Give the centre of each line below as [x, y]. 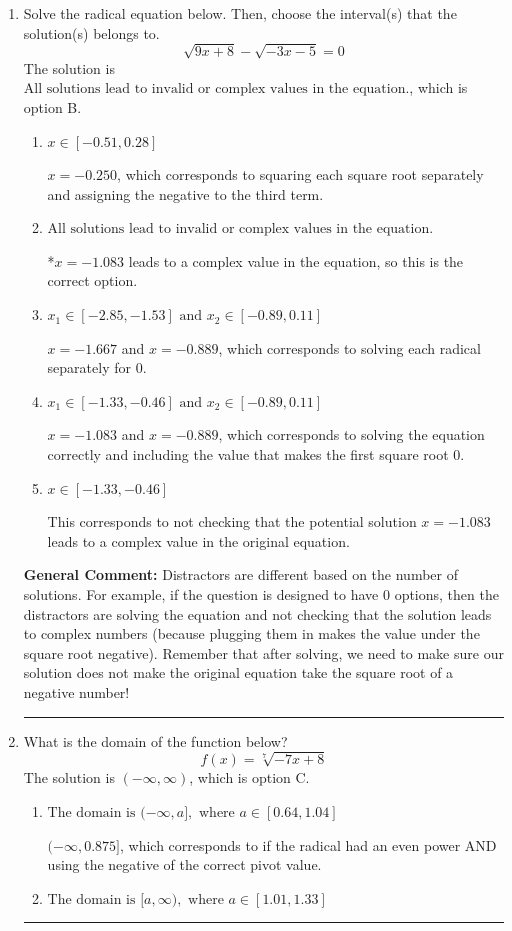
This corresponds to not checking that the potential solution [232, 521]
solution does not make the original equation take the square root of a [238, 672]
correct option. [92, 280]
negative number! [76, 691]
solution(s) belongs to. [91, 32]
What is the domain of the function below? [155, 740]
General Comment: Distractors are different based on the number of [241, 574]
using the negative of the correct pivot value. [184, 864]
